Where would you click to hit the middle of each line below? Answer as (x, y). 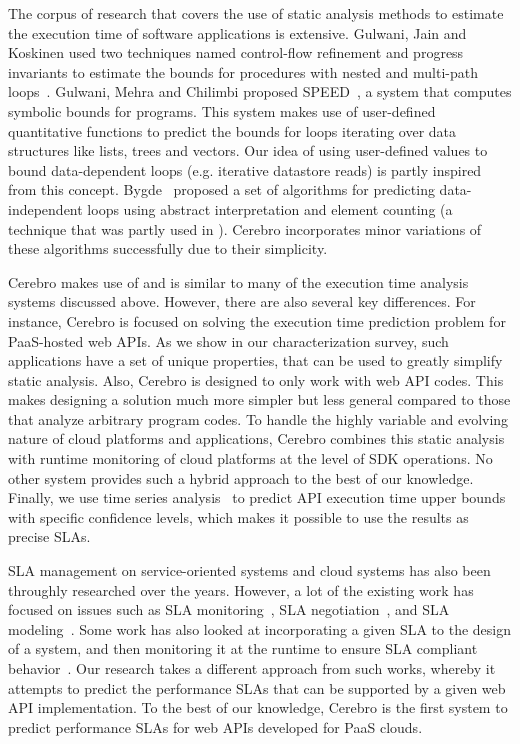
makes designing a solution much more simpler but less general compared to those (259, 399)
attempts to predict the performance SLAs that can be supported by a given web (257, 687)
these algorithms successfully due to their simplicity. (168, 248)
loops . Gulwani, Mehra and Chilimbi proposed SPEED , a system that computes (260, 91)
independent (45, 208)
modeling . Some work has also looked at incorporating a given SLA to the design (259, 628)
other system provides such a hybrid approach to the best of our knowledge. (241, 477)
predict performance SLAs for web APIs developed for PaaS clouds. (215, 726)
